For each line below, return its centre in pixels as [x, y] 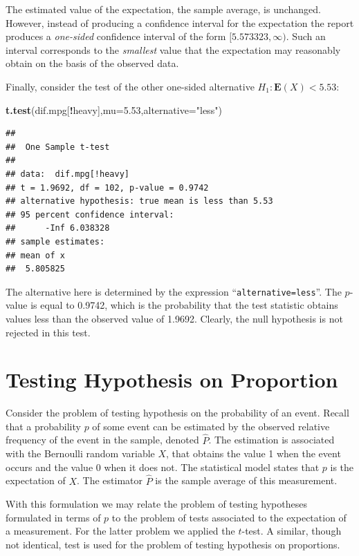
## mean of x [35, 255]
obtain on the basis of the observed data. [92, 63]
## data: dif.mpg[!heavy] [67, 174]
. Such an [306, 36]
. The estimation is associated [271, 440]
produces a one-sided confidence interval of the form [116, 36]
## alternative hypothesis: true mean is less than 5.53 [139, 201]
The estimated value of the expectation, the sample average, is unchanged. [164, 9]
